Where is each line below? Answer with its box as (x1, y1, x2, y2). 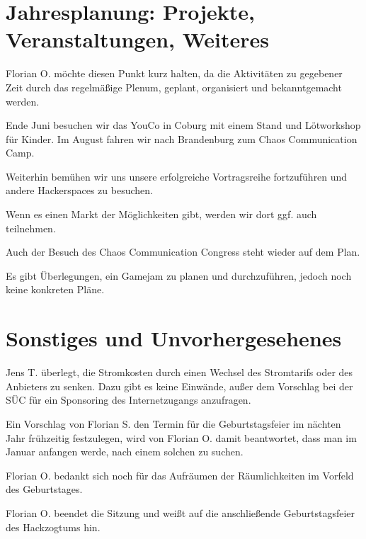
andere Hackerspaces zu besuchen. (6, 183, 153, 198)
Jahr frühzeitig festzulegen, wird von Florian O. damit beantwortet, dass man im (6, 430, 357, 445)
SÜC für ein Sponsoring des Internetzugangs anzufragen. (6, 392, 251, 407)
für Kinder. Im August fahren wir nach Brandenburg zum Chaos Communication (6, 131, 358, 146)
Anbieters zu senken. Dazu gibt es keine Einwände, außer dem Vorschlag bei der (6, 378, 353, 393)
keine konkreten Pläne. (6, 282, 105, 297)
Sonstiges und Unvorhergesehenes (6, 324, 342, 353)
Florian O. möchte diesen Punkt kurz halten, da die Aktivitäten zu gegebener (6, 66, 343, 81)
